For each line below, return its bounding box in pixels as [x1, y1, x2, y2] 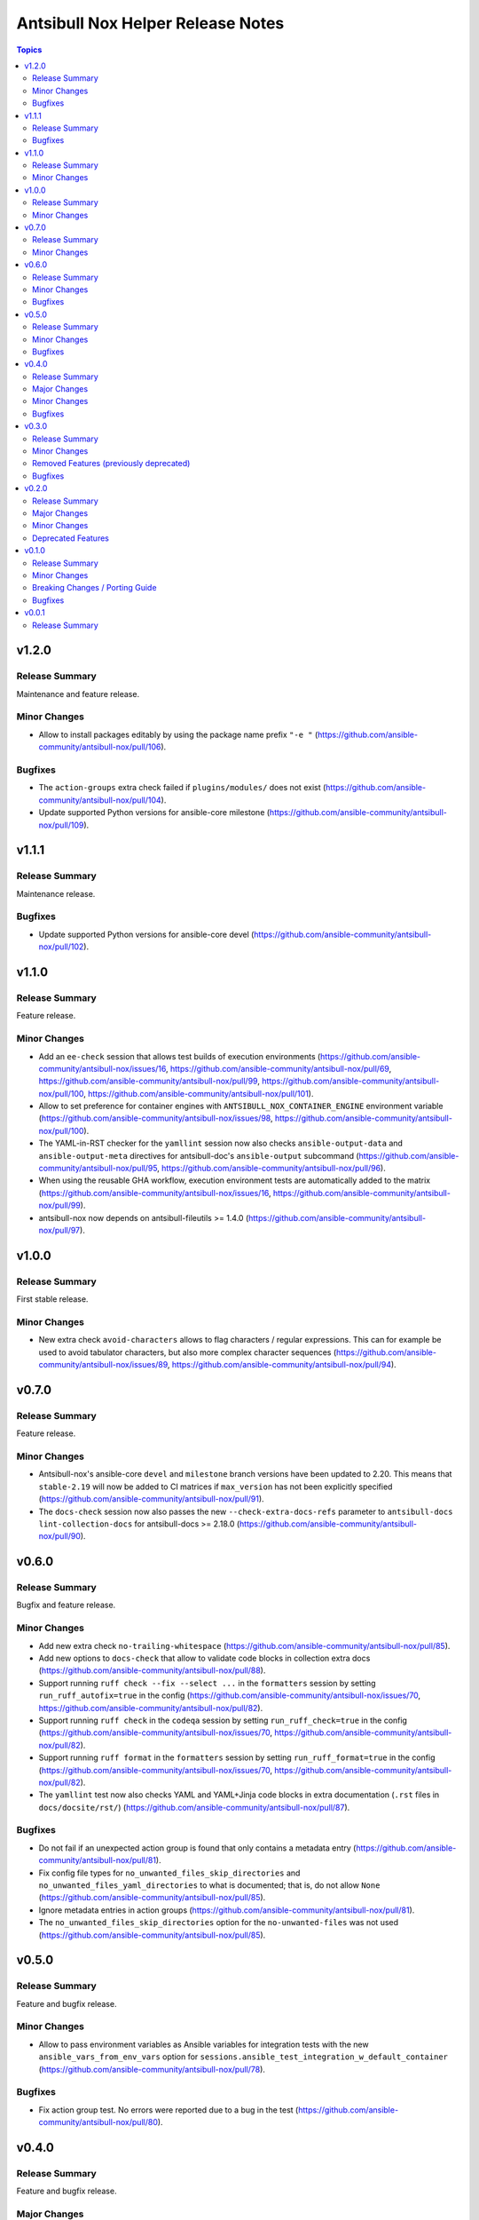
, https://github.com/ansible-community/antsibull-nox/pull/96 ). [156, 1163, 386, 1174]
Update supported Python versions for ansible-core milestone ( [38, 807, 271, 818]
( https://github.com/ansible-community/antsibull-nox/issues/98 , [38, 1113, 273, 1123]
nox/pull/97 [38, 1225, 81, 1235]
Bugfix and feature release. [16, 1599, 116, 1611]
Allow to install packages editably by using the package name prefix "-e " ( [38, 729, 318, 740]
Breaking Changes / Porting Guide [32, 583, 157, 593]
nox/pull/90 [38, 1531, 82, 1542]
